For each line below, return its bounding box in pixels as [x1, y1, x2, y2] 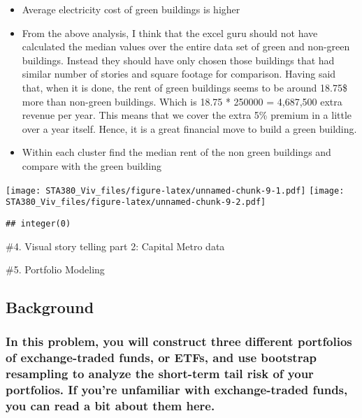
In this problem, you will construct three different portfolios [6, 333, 352, 350]
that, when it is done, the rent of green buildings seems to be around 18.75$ [22, 80, 347, 94]
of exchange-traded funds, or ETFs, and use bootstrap [6, 349, 317, 366]
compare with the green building [22, 158, 162, 173]
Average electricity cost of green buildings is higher [22, 2, 240, 16]
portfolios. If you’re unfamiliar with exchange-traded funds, [6, 381, 348, 398]
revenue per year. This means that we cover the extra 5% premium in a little [22, 108, 352, 122]
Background [6, 296, 94, 318]
